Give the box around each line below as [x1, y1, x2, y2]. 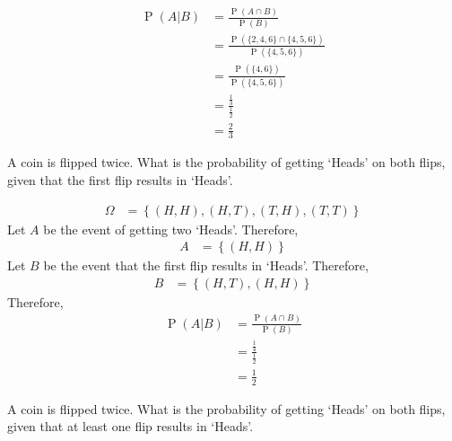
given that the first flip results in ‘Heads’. [7, 171, 233, 190]
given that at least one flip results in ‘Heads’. [7, 417, 254, 436]
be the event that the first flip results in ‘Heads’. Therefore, [43, 256, 369, 275]
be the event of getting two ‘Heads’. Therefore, [43, 219, 299, 238]
